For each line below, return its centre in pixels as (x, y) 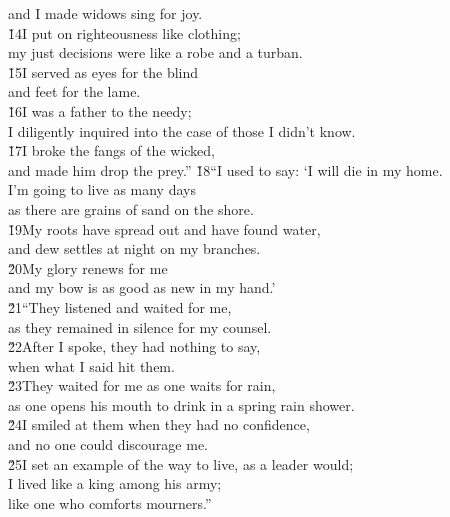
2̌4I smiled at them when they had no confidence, (159, 424)
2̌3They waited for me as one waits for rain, (142, 385)
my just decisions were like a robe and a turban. (155, 52)
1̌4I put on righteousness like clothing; (124, 32)
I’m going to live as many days (102, 189)
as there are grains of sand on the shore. (131, 208)
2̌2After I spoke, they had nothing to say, (134, 346)
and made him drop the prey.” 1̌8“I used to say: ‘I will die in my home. (225, 169)
